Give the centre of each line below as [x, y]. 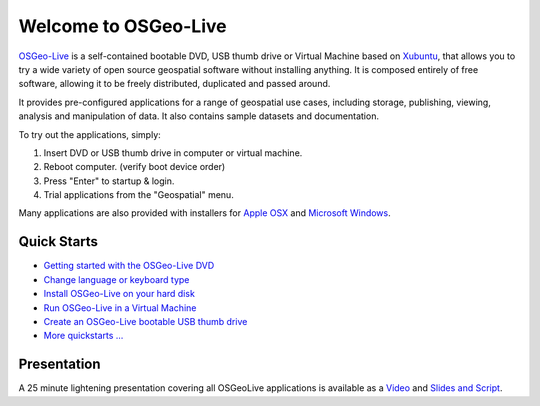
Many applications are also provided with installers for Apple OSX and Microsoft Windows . [205, 213]
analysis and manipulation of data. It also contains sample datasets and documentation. [199, 116]
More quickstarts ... [83, 336]
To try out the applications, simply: [90, 134]
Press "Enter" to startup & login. [109, 181]
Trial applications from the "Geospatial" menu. [138, 195]
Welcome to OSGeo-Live [122, 26]
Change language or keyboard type [116, 279]
